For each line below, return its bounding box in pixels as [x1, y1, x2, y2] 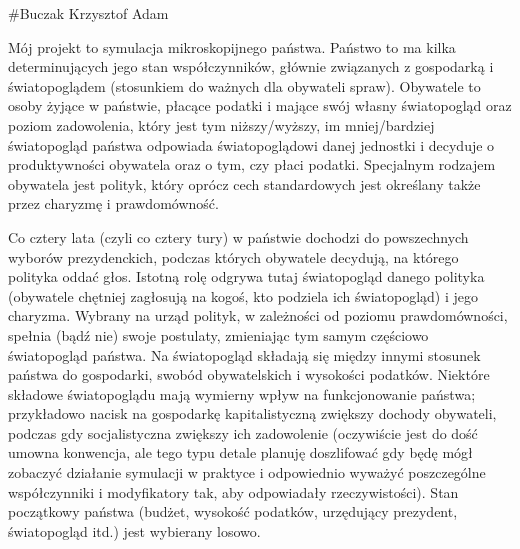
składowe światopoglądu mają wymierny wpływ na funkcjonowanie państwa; [8, 383, 476, 404]
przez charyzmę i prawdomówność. [8, 193, 219, 214]
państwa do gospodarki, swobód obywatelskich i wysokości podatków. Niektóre [8, 364, 490, 385]
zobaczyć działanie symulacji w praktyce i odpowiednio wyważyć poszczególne [8, 462, 486, 483]
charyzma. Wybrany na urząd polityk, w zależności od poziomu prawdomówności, [8, 305, 508, 326]
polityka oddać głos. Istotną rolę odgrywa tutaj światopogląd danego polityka [8, 266, 485, 287]
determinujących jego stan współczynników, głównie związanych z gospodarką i [8, 56, 494, 77]
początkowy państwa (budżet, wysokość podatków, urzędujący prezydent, [8, 501, 458, 522]
